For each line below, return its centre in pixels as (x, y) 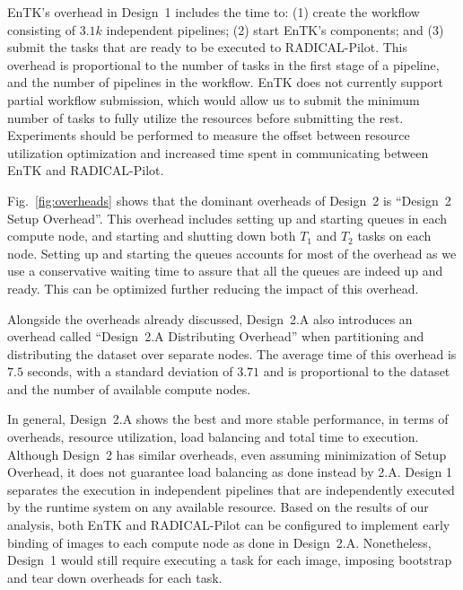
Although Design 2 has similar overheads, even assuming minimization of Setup (227, 454)
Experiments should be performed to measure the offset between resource (209, 135)
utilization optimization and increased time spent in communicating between (218, 152)
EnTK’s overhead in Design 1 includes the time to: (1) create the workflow (214, 12)
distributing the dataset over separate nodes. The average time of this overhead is (232, 353)
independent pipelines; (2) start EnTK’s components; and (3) (275, 29)
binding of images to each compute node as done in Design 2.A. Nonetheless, (219, 542)
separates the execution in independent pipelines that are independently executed (231, 489)
